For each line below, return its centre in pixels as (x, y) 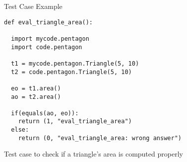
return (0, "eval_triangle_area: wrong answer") (100, 138)
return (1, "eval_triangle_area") (75, 121)
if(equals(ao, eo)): (45, 113)
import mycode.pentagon (50, 39)
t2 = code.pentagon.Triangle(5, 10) (71, 72)
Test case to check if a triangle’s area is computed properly (93, 154)
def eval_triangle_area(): (48, 22)
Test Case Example (33, 6)
